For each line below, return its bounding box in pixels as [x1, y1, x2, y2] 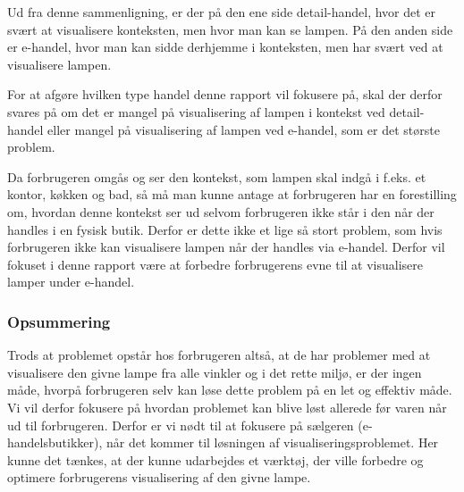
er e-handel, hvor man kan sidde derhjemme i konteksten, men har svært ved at [7, 38, 443, 56]
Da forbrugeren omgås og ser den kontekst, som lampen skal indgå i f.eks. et [7, 167, 426, 186]
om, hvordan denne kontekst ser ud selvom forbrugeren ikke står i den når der [7, 202, 434, 221]
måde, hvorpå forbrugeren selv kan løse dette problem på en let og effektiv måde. [7, 380, 452, 399]
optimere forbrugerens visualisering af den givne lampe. [7, 468, 311, 487]
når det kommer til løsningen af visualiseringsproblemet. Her [105, 433, 439, 452]
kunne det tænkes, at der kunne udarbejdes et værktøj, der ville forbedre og [7, 450, 424, 469]
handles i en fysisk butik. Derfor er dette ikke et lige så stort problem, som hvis [7, 220, 443, 238]
